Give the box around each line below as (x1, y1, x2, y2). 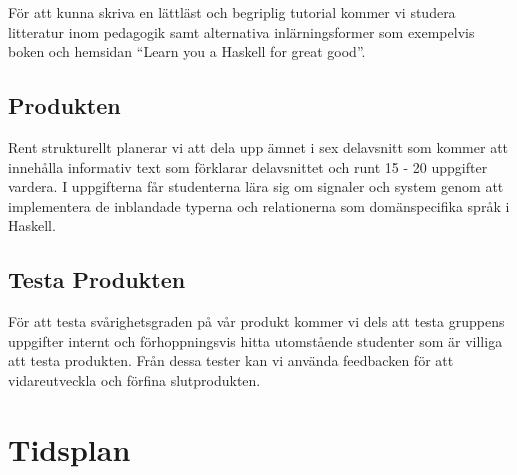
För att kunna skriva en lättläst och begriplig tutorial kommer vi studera (8, 2, 456, 22)
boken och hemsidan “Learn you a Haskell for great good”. (8, 41, 366, 62)
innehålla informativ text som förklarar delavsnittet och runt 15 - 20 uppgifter (8, 156, 488, 177)
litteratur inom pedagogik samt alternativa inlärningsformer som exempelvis (8, 21, 475, 42)
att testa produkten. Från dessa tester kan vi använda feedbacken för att (8, 350, 454, 371)
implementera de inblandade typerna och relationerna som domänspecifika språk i (8, 195, 510, 216)
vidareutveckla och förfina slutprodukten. (8, 369, 261, 390)
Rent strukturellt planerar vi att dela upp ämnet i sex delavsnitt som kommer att (8, 136, 509, 157)
